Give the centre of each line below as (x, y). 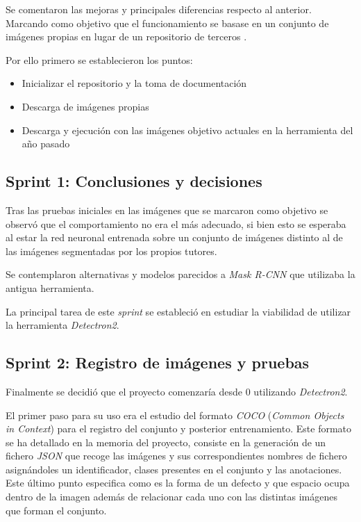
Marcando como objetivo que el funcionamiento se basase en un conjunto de (167, 23)
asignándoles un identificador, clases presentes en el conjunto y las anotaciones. (174, 469)
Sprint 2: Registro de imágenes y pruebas (158, 362)
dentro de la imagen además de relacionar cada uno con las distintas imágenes (172, 497)
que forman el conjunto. (56, 510)
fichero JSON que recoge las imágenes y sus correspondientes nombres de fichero (176, 456)
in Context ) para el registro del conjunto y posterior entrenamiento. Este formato (179, 429)
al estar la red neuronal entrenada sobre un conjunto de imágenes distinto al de (174, 237)
